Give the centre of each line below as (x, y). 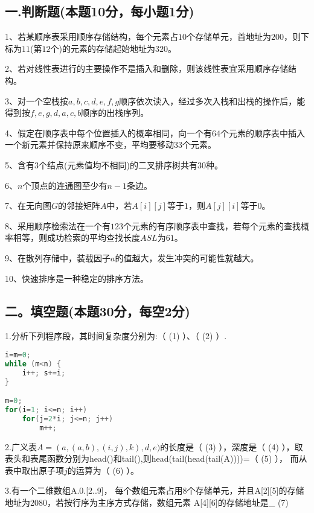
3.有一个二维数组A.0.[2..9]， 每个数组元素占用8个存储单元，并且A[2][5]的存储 (155, 490)
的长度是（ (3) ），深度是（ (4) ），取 (232, 446)
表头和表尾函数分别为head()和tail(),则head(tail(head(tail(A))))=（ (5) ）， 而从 (156, 458)
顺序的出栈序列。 (115, 113)
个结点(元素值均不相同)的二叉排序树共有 (118, 164)
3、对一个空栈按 (37, 100)
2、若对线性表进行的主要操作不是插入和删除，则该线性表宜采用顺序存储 (146, 69)
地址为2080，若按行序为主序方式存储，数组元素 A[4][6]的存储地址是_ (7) (147, 502)
